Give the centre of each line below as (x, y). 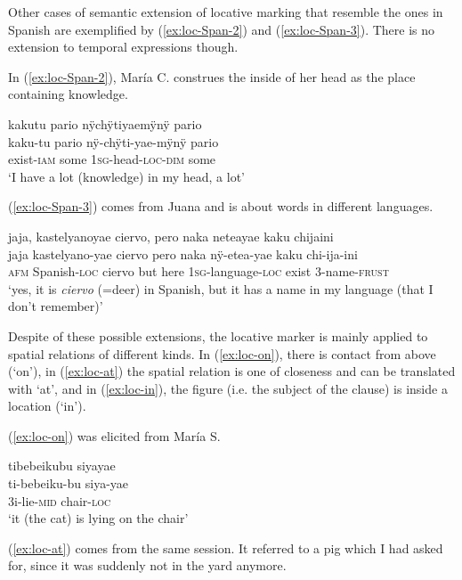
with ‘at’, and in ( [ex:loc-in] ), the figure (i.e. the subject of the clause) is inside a (228, 388)
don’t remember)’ (56, 306)
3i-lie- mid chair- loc (60, 500)
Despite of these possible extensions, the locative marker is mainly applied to (218, 335)
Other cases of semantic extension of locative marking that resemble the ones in (226, 12)
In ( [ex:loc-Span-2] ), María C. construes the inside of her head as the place (212, 76)
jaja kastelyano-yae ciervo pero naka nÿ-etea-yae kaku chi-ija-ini (183, 253)
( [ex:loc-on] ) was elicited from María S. (114, 435)
